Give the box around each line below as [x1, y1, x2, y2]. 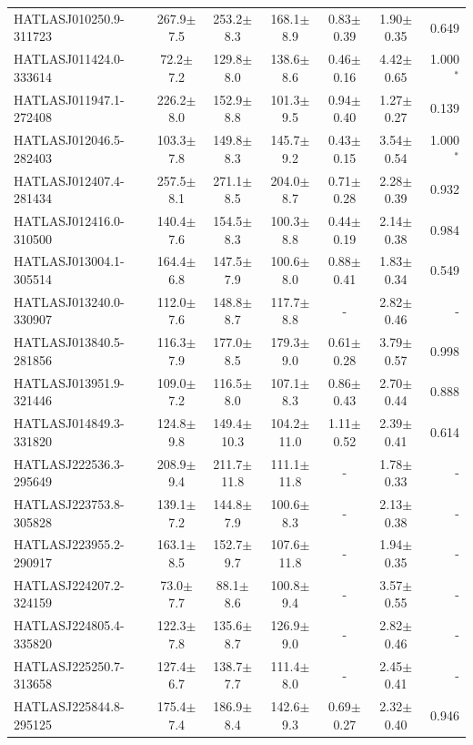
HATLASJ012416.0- [14, 210, 125, 230]
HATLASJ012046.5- [14, 130, 125, 149]
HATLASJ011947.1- [14, 89, 125, 108]
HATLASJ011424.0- [14, 49, 125, 68]
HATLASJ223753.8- [14, 495, 125, 513]
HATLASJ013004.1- [14, 251, 125, 270]
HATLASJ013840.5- [14, 332, 125, 352]
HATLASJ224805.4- [14, 616, 125, 635]
